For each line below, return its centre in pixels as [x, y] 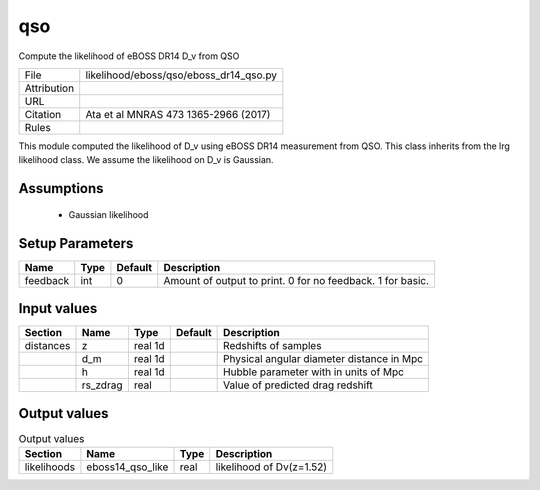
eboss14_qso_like [127, 467]
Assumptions [61, 188]
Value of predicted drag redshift [298, 385]
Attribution [49, 88]
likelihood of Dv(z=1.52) [271, 467]
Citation [43, 114]
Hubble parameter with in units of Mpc [314, 372]
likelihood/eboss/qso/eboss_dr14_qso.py [181, 75]
